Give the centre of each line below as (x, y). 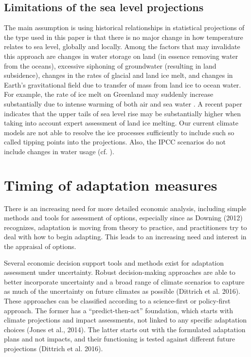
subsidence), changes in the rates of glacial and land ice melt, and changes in (118, 75)
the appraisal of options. (40, 246)
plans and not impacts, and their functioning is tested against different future (119, 339)
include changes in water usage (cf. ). (59, 151)
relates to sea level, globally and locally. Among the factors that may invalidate (122, 46)
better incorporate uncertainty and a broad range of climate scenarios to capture (124, 281)
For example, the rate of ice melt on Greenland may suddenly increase (109, 94)
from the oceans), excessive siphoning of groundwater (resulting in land (110, 65)
